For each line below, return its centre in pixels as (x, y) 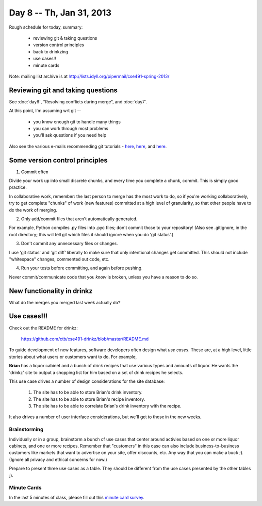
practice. (18, 187)
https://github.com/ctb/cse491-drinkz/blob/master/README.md (85, 339)
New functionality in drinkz (51, 291)
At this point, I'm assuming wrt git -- (45, 111)
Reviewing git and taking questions (63, 90)
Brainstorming (26, 429)
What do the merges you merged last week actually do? (65, 302)
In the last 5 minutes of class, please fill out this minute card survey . (77, 497)
